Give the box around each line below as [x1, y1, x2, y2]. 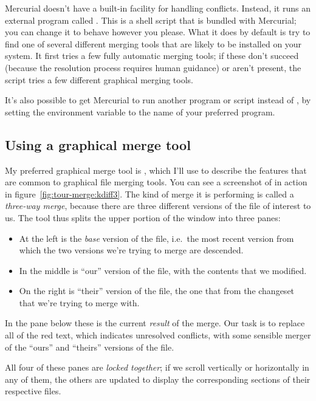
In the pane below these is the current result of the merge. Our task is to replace [5, 317, 305, 329]
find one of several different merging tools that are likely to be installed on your [5, 37, 302, 50]
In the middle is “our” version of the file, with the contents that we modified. [19, 264, 307, 276]
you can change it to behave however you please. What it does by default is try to [5, 26, 311, 38]
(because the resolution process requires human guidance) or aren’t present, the [5, 61, 301, 74]
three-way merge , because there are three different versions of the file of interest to [5, 199, 311, 212]
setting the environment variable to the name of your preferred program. [5, 105, 275, 118]
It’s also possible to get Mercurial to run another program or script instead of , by [5, 94, 311, 106]
